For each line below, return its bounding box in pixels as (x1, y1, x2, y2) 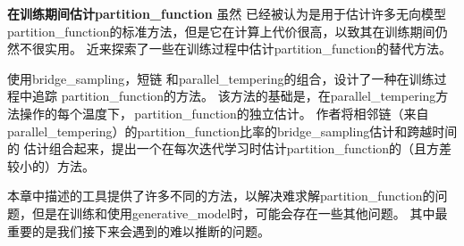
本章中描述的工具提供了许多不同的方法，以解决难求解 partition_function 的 (7, 186, 435, 205)
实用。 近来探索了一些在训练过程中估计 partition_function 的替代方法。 (44, 39, 452, 58)
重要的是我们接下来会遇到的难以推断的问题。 (7, 221, 270, 240)
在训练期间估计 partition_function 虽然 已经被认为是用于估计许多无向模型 (7, 4, 447, 22)
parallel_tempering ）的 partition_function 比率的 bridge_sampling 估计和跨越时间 (7, 121, 458, 140)
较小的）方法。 (7, 156, 95, 175)
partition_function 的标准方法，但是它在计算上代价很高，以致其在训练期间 (7, 21, 435, 40)
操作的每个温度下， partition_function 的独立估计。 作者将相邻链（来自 (19, 103, 429, 122)
